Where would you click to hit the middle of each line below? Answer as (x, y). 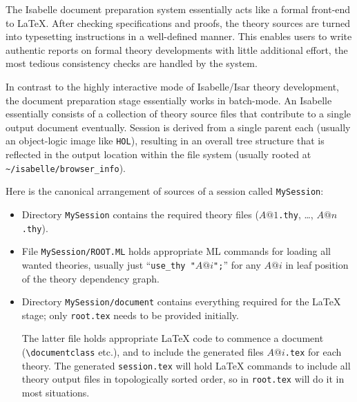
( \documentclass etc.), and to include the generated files (143, 352)
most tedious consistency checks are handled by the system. (132, 63)
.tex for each (313, 352)
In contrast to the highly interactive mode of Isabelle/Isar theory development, (172, 86)
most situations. (56, 392)
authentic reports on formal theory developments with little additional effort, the (177, 49)
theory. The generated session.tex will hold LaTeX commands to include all (186, 365)
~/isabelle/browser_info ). (66, 167)
